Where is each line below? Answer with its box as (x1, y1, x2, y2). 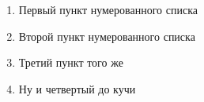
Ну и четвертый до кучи (18, 80, 136, 97)
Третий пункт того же (18, 54, 123, 71)
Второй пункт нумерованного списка (18, 27, 195, 44)
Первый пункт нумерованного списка (18, 2, 198, 17)
